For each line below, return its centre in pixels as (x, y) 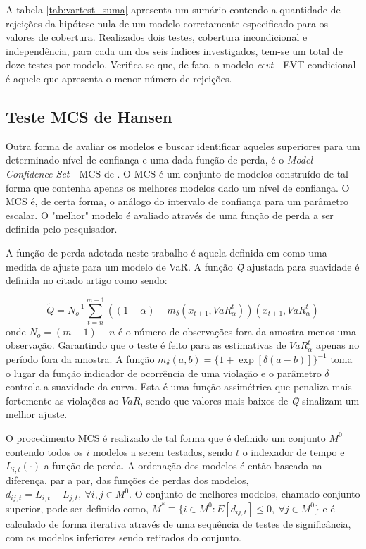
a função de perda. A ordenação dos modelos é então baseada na (183, 465)
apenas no (337, 345)
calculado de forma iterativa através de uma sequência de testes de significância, (178, 523)
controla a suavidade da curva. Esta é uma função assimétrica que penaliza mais (179, 387)
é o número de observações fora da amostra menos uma (237, 331)
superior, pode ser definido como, (77, 508)
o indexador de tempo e (294, 451)
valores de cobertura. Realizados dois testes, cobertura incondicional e (157, 37)
